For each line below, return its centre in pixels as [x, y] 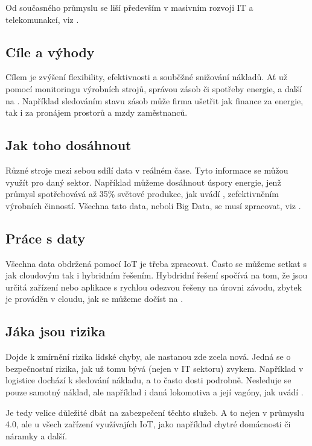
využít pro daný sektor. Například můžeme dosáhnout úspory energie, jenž [143, 182]
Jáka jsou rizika [56, 331]
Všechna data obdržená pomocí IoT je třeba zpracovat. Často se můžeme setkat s [156, 263]
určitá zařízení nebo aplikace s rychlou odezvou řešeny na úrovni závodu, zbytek [154, 287]
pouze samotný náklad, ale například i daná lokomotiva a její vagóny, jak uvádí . [154, 391]
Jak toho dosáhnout [68, 145]
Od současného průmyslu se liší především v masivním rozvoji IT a [129, 7]
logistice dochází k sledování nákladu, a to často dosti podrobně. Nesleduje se [148, 380]
